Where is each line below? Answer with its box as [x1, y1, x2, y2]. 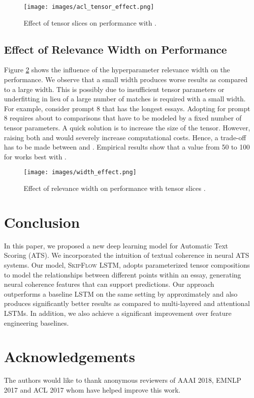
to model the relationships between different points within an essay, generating [4, 269, 241, 279]
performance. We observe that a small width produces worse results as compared [4, 74, 248, 85]
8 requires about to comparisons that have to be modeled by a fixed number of [4, 113, 242, 123]
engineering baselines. [4, 317, 69, 328]
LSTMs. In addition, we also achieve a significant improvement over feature [4, 307, 232, 318]
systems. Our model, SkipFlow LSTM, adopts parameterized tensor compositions [4, 259, 250, 270]
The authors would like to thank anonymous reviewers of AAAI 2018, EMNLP [4, 375, 241, 385]
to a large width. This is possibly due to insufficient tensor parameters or [4, 84, 224, 94]
